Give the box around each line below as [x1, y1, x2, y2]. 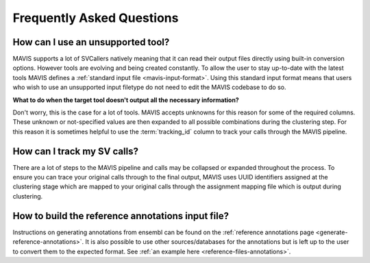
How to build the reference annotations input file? [12, 210, 230, 222]
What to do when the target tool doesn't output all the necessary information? [12, 96, 239, 104]
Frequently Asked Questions [12, 10, 179, 25]
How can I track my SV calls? [12, 145, 138, 157]
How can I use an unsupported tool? [12, 36, 170, 48]
